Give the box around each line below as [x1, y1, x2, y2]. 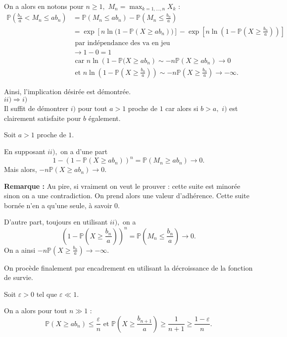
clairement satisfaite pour [4, 112, 81, 123]
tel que [36, 288, 57, 299]
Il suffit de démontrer [4, 103, 69, 113]
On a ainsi [4, 244, 36, 255]
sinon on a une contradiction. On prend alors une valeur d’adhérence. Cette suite [4, 190, 249, 201]
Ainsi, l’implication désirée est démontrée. [4, 86, 131, 96]
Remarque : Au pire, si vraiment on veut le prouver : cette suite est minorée [4, 180, 240, 191]
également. [88, 112, 121, 123]
